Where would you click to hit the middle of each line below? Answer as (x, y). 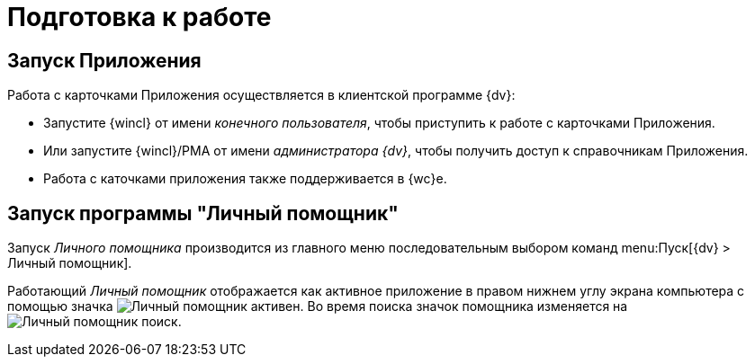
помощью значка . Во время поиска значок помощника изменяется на (318, 306)
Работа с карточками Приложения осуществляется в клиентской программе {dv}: (261, 95)
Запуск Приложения (104, 60)
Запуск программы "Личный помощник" (203, 213)
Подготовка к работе (139, 17)
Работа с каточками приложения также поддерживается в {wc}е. (245, 179)
